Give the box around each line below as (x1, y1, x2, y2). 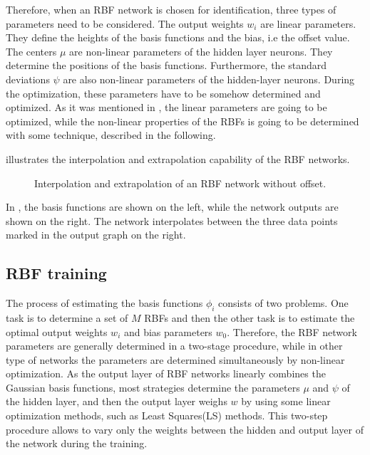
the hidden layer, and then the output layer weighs (6, 394, 227, 409)
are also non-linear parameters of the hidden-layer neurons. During (63, 71, 355, 86)
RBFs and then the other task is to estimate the (144, 310, 355, 325)
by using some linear (241, 394, 331, 409)
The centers (6, 43, 57, 58)
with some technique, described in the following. (6, 127, 216, 142)
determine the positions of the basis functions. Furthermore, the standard (6, 58, 327, 73)
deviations (6, 71, 50, 86)
